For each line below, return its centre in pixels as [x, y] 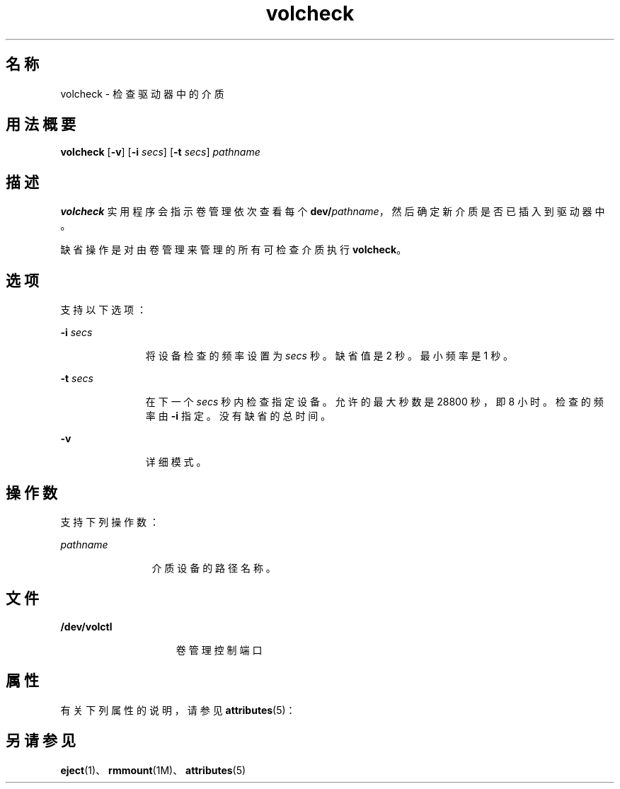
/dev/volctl [86, 626]
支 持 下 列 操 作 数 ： [110, 522]
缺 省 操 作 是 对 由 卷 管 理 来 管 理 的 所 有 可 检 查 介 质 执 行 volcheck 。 [234, 250]
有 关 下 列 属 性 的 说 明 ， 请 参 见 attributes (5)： [178, 710]
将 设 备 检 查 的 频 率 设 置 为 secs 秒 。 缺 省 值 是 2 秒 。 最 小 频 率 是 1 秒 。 [329, 356]
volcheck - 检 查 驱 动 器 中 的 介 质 [142, 93]
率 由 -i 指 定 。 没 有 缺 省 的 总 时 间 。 [238, 416]
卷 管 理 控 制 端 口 [219, 650]
